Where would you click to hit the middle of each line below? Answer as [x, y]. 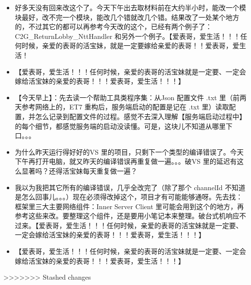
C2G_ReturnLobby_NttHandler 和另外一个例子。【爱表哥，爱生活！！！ [127, 36]
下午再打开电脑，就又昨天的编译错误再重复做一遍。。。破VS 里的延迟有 [126, 161]
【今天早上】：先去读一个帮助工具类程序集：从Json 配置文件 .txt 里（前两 [131, 97]
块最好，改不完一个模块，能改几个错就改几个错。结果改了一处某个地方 [127, 17]
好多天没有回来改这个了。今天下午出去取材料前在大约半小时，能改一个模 [130, 7]
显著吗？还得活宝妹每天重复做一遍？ [79, 170]
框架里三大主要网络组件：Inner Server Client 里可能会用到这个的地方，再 [129, 206]
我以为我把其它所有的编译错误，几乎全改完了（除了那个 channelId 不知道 [130, 187]
